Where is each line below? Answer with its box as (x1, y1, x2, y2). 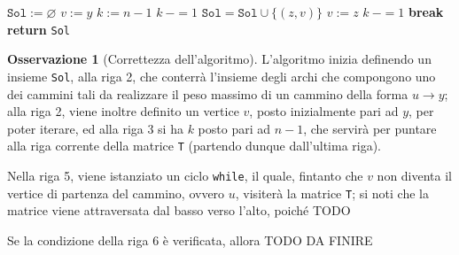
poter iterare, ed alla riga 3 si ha (7, 119, 183, 137)
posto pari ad (198, 119, 270, 137)
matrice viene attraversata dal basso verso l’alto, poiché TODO (7, 201, 351, 220)
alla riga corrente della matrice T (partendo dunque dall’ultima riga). (7, 136, 382, 155)
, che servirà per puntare (303, 119, 437, 137)
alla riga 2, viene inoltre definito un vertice (7, 102, 239, 120)
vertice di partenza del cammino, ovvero (7, 183, 225, 202)
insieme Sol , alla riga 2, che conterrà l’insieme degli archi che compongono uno (7, 66, 436, 85)
